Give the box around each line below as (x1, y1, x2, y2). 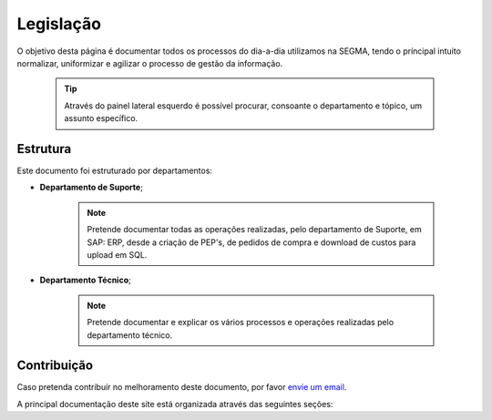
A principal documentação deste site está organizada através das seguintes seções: (16, 398, 333, 409)
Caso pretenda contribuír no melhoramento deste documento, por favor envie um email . (16, 382, 347, 393)
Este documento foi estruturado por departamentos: (16, 165, 213, 177)
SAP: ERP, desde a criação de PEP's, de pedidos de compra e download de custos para (87, 237, 416, 248)
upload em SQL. (87, 249, 148, 260)
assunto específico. (64, 113, 138, 124)
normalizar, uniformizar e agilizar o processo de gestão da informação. (16, 57, 283, 68)
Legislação (16, 14, 102, 34)
